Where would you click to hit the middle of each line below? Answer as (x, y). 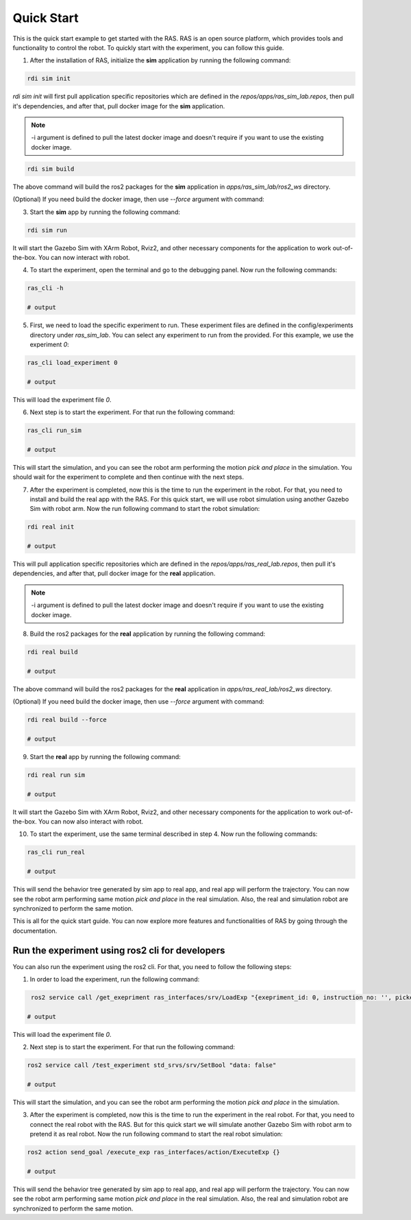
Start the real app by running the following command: (105, 756)
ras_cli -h (45, 288)
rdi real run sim (56, 775)
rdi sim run (47, 230)
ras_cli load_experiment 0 (72, 362)
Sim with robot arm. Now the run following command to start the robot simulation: (145, 509)
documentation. (35, 931)
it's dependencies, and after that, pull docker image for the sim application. (119, 106)
